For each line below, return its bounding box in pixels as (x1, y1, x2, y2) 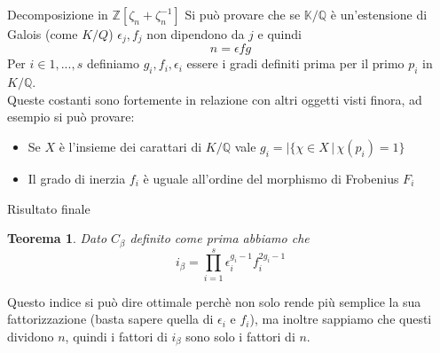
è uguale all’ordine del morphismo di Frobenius (143, 169, 399, 188)
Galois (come (7, 25, 78, 43)
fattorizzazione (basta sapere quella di (7, 310, 214, 328)
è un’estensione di (330, 5, 428, 23)
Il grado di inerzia (27, 169, 126, 188)
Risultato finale (7, 199, 90, 217)
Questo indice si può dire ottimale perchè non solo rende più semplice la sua (7, 292, 421, 310)
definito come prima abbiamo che (130, 229, 310, 247)
